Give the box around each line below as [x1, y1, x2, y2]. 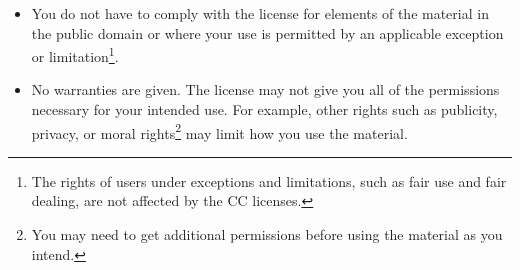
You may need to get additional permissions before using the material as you [31, 224, 503, 245]
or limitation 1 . [31, 43, 119, 66]
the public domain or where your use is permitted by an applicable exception [31, 22, 504, 43]
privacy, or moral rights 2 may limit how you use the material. [31, 119, 408, 143]
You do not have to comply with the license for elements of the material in [31, 3, 489, 23]
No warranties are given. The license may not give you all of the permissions [31, 79, 500, 100]
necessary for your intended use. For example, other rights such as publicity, [31, 99, 498, 120]
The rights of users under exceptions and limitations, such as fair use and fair [31, 170, 507, 191]
